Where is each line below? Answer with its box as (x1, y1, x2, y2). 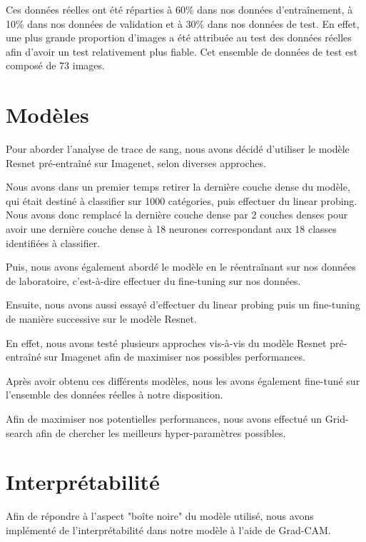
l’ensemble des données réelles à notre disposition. (6, 387, 223, 402)
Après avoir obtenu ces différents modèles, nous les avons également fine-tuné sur (6, 373, 360, 388)
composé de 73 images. (6, 58, 105, 73)
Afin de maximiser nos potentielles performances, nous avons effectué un (6, 411, 322, 426)
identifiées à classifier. (6, 235, 101, 250)
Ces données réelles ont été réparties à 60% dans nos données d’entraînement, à (6, 2, 353, 16)
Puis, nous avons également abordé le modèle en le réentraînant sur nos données (6, 259, 356, 274)
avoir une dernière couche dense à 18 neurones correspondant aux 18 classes (6, 221, 337, 236)
